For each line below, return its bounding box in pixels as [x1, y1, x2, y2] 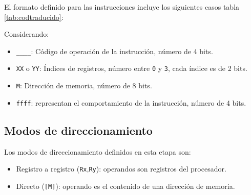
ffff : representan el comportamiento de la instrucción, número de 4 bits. [16, 97, 246, 108]
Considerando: [4, 29, 49, 39]
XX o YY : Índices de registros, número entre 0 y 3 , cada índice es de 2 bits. [16, 63, 247, 74]
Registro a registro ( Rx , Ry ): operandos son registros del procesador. [16, 163, 226, 174]
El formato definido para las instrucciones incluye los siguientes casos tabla [4, 2, 240, 12]
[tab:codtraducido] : [4, 11, 64, 22]
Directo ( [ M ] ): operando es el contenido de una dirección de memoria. [16, 180, 235, 191]
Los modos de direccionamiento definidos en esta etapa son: [4, 146, 191, 157]
